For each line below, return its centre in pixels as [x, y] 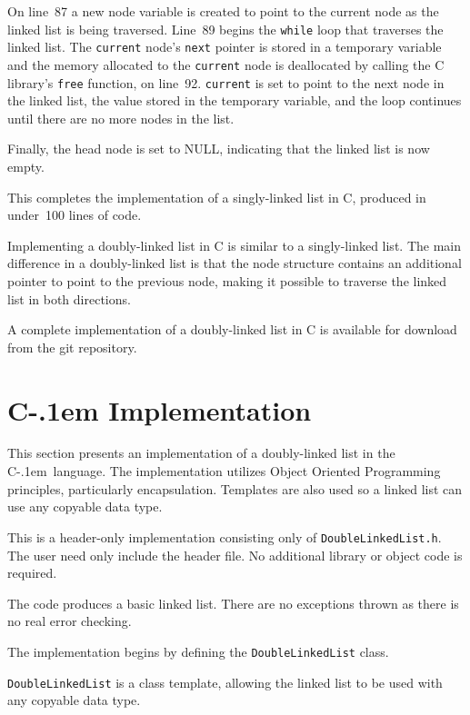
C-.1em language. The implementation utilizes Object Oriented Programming [224, 471]
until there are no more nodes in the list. [121, 118]
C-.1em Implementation [160, 409]
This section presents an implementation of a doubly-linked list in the [201, 453]
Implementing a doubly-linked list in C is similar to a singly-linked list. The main [234, 245]
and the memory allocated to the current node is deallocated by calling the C [226, 64]
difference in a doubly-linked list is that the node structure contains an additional [235, 263]
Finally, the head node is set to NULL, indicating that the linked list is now [219, 149]
